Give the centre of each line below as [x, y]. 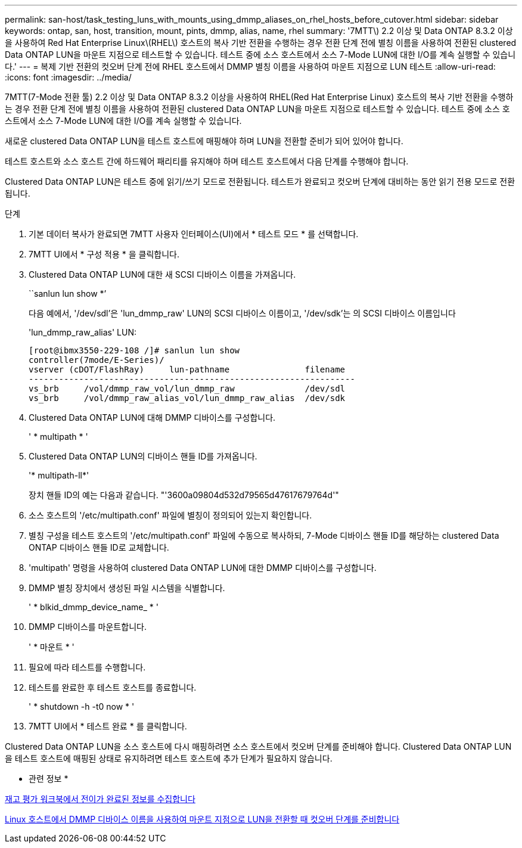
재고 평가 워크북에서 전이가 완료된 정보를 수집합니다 [100, 799]
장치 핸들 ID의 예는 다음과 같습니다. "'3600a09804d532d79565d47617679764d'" [184, 495]
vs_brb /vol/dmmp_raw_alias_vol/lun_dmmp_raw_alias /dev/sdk [187, 398]
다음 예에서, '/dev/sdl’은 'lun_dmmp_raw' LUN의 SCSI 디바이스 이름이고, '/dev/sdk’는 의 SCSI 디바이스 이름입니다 [242, 313]
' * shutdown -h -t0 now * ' [82, 706]
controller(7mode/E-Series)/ [97, 360]
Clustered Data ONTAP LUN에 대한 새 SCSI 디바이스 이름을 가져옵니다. [162, 274]
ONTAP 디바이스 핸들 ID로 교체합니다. [99, 547]
